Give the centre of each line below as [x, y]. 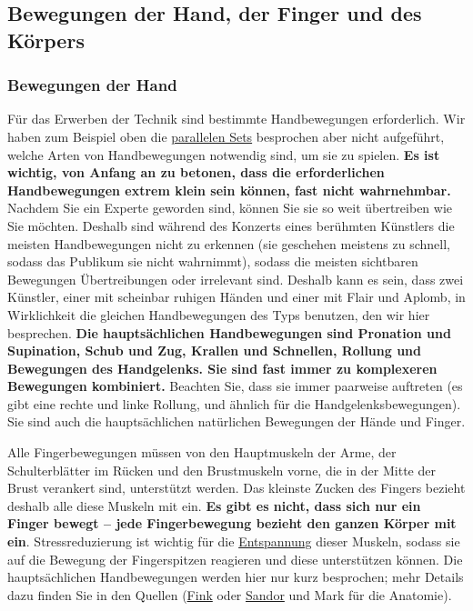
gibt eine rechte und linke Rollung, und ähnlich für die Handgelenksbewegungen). [234, 403]
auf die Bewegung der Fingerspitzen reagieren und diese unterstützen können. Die [235, 559]
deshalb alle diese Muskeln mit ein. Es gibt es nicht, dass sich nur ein [214, 505]
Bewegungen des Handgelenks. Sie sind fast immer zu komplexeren [222, 368]
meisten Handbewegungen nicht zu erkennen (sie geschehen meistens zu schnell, [229, 243]
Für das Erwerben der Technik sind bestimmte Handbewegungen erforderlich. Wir [236, 119]
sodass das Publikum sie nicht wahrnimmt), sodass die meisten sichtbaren [213, 261]
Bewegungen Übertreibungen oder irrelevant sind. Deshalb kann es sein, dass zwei [236, 279]
